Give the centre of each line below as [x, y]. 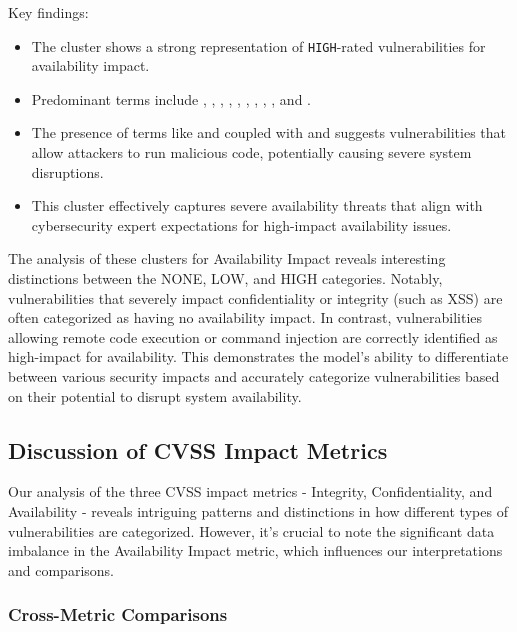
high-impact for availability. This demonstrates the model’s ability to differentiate [258, 356]
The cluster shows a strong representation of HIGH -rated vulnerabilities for [258, 45]
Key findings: [48, 12]
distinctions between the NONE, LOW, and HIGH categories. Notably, [225, 278]
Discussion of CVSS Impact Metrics [198, 449]
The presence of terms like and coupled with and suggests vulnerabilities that [269, 132]
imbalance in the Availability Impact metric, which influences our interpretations [255, 550]
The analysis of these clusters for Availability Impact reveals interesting [227, 258]
